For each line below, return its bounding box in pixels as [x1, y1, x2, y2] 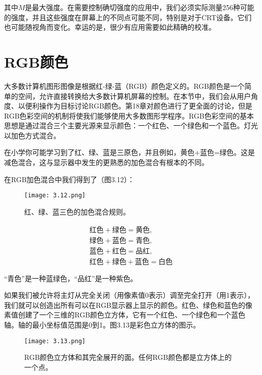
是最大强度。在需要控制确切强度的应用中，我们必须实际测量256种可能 [25, 2, 254, 12]
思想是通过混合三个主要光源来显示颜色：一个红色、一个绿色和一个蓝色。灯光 [4, 120, 258, 131]
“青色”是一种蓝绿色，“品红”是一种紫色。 [4, 273, 138, 283]
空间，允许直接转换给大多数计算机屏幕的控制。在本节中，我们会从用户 [18, 90, 251, 101]
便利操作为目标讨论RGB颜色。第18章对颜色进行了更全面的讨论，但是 [25, 100, 252, 111]
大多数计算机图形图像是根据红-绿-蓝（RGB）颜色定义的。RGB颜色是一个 [4, 80, 244, 91]
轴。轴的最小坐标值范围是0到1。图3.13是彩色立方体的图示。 [4, 319, 200, 330]
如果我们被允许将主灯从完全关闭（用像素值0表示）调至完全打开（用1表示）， [4, 290, 254, 300]
